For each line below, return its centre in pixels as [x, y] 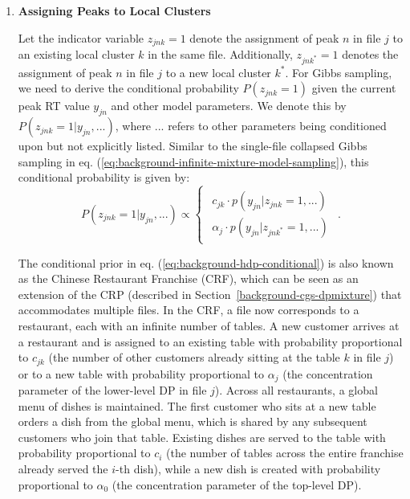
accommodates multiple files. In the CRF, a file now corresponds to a [189, 310]
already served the [63, 468]
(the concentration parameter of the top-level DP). [237, 484]
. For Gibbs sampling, [339, 72]
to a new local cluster [218, 72]
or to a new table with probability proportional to [141, 373]
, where [133, 126]
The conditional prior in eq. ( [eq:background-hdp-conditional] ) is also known [206, 262]
